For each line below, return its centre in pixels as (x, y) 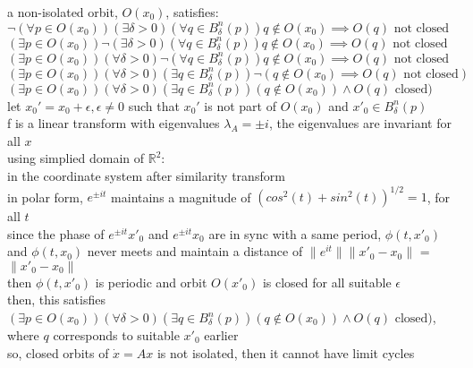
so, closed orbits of (58, 352)
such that (154, 105)
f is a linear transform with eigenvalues (114, 123)
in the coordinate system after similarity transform (146, 175)
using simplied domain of (76, 158)
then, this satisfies (56, 300)
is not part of (240, 105)
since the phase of (56, 233)
